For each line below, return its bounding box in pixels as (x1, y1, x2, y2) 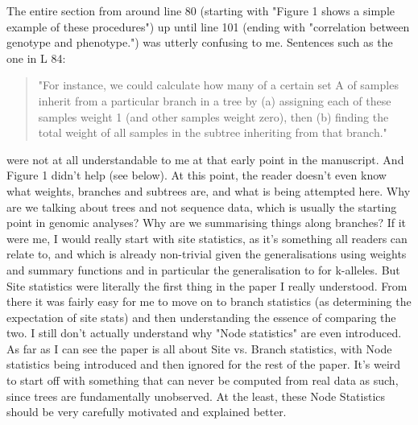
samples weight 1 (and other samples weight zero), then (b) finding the (38, 108, 389, 125)
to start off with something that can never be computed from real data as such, (6, 372, 399, 389)
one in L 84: (6, 49, 66, 66)
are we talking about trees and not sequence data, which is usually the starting (6, 198, 397, 215)
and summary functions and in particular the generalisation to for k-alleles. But (6, 261, 400, 278)
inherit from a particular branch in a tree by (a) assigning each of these (38, 92, 391, 109)
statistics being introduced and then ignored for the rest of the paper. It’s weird (6, 356, 401, 373)
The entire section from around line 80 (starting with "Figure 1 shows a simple (6, 2, 395, 19)
